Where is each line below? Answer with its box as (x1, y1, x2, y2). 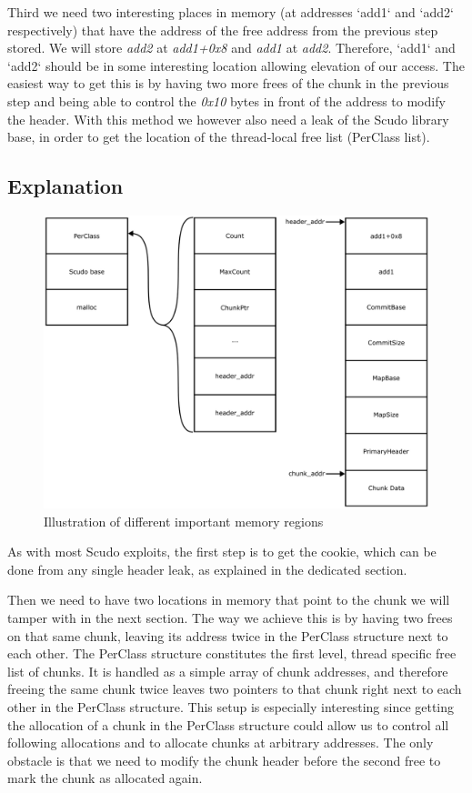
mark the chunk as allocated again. (7, 768, 203, 788)
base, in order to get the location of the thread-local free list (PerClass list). (7, 127, 430, 146)
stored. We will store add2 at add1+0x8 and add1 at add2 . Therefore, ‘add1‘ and (7, 38, 456, 57)
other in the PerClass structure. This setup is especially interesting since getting (7, 698, 455, 717)
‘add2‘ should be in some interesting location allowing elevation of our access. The (7, 55, 465, 75)
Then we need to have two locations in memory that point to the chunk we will (7, 590, 450, 609)
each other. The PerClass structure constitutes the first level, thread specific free (7, 644, 457, 663)
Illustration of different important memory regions (44, 511, 324, 530)
